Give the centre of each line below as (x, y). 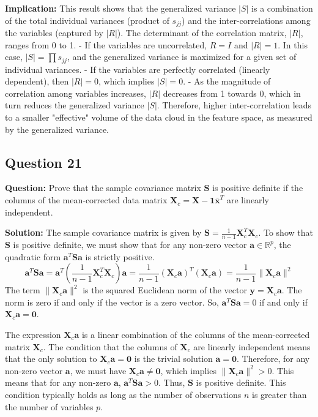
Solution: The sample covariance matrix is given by (103, 232)
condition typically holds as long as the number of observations (123, 394)
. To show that (286, 232)
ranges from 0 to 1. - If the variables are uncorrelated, (106, 44)
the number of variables (49, 406)
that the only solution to (51, 359)
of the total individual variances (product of (87, 20)
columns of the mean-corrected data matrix (86, 200)
